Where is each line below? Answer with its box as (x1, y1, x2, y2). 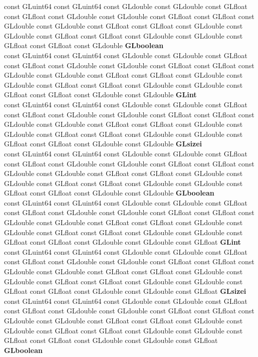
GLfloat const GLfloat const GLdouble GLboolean (4, 40, 164, 51)
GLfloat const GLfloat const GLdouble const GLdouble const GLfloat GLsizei (4, 286, 246, 296)
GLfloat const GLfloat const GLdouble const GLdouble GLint (4, 89, 197, 100)
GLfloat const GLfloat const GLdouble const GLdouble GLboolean (4, 188, 214, 198)
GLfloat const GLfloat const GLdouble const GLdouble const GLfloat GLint (4, 237, 241, 247)
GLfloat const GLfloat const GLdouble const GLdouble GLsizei (4, 138, 202, 149)
